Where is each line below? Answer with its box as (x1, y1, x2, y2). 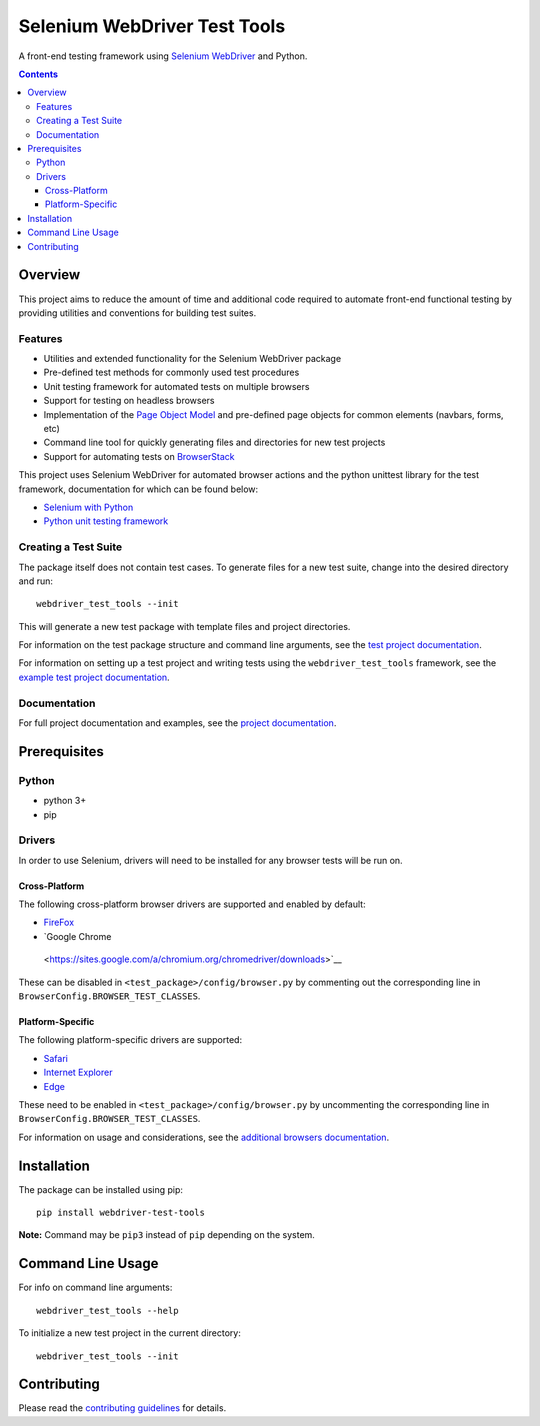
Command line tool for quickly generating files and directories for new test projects (43, 436, 386, 449)
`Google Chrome (43, 930, 112, 942)
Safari (43, 1052, 69, 1064)
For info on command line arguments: (18, 1281, 173, 1294)
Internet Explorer (43, 1066, 113, 1079)
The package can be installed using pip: (18, 1183, 184, 1195)
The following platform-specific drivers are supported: (18, 1034, 243, 1046)
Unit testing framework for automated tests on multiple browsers (43, 380, 310, 392)
